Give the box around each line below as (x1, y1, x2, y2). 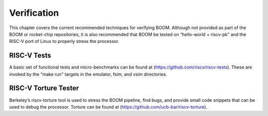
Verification (9, 7, 59, 18)
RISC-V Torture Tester (9, 84, 79, 92)
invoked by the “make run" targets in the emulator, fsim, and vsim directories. (9, 71, 167, 77)
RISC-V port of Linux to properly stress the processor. (9, 39, 120, 44)
